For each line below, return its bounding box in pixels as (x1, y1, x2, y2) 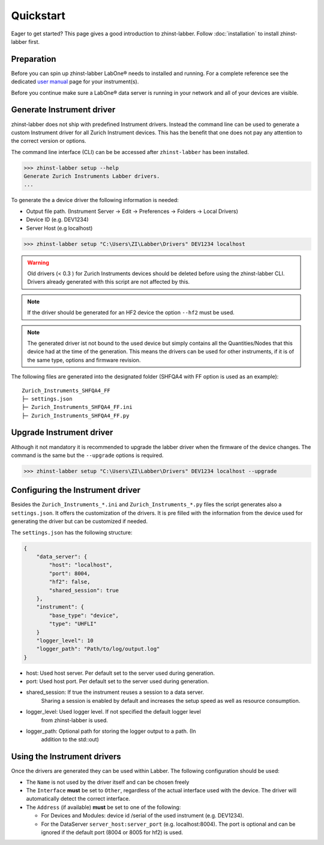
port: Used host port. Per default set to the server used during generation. (26, 678, 209, 685)
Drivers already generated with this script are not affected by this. (27, 278, 190, 285)
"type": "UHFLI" (49, 621, 97, 627)
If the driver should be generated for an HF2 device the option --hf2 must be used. (27, 309, 235, 316)
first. (28, 38, 40, 45)
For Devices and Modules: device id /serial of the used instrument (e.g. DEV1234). (41, 812, 244, 819)
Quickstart (11, 9, 66, 22)
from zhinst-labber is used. (41, 717, 108, 724)
